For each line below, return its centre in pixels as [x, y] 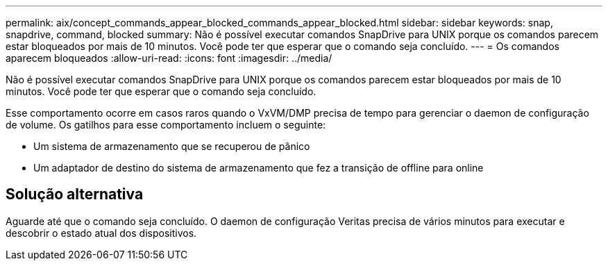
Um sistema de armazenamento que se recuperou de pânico [172, 146]
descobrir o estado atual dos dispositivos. [101, 233]
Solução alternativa [75, 194]
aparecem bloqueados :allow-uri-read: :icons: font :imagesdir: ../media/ [169, 58]
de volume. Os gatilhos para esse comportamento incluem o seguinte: [166, 125]
